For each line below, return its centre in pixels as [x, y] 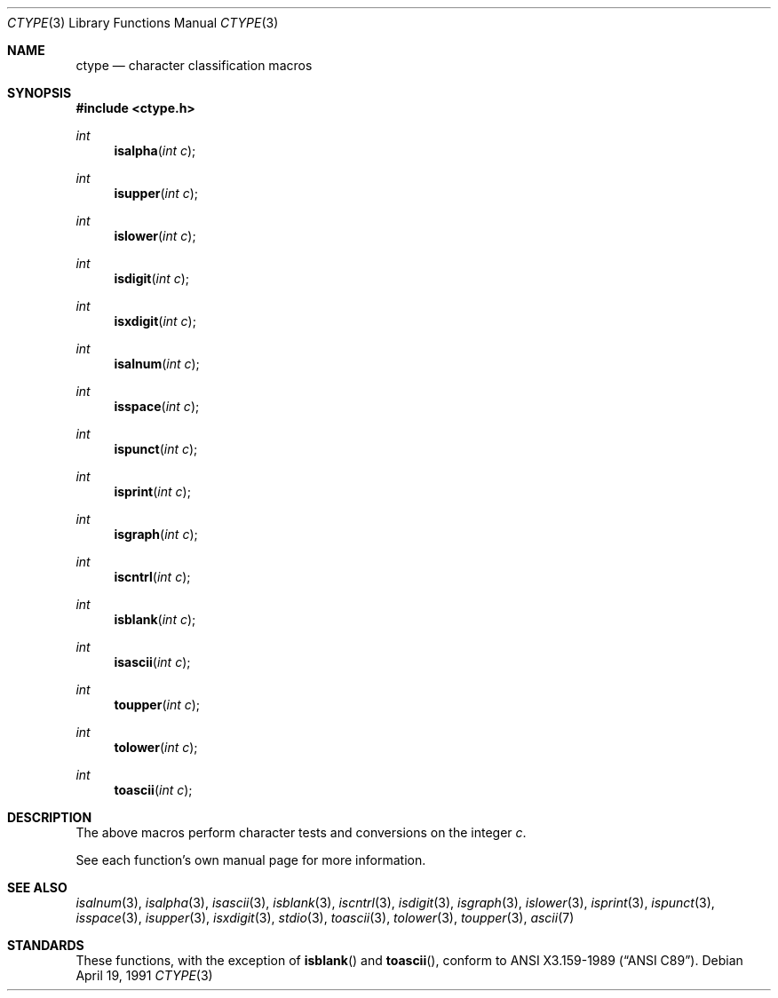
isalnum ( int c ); [157, 364]
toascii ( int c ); [153, 790]
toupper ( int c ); [157, 705]
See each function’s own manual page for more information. [251, 860]
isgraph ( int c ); [156, 534]
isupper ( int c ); [156, 193]
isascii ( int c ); [152, 662]
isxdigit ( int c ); [155, 321]
